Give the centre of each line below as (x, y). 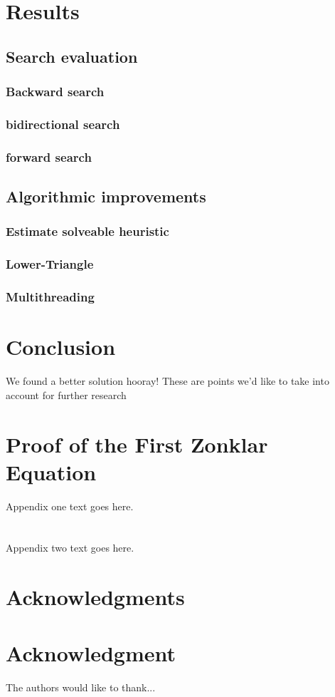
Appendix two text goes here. (70, 548)
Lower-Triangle (50, 264)
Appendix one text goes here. (70, 506)
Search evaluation (72, 56)
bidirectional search (63, 124)
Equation (51, 471)
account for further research (66, 394)
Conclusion (61, 347)
